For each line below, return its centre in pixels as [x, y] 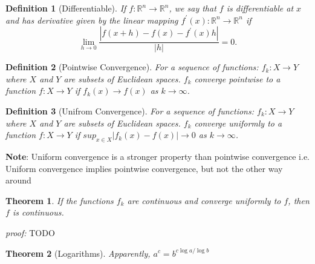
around [18, 180]
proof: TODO [30, 232]
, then [299, 200]
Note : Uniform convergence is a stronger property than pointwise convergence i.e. [158, 156]
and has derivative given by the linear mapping [92, 20]
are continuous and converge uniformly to [204, 200]
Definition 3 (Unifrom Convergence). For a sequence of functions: [130, 111]
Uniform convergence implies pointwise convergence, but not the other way [144, 168]
